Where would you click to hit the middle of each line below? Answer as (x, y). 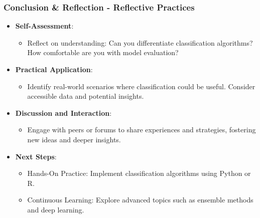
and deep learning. (56, 209)
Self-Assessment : (44, 26)
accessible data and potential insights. (86, 96)
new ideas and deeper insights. (74, 139)
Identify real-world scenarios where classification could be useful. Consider (141, 86)
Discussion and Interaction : (63, 113)
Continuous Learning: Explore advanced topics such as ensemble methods (140, 200)
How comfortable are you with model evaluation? (103, 52)
